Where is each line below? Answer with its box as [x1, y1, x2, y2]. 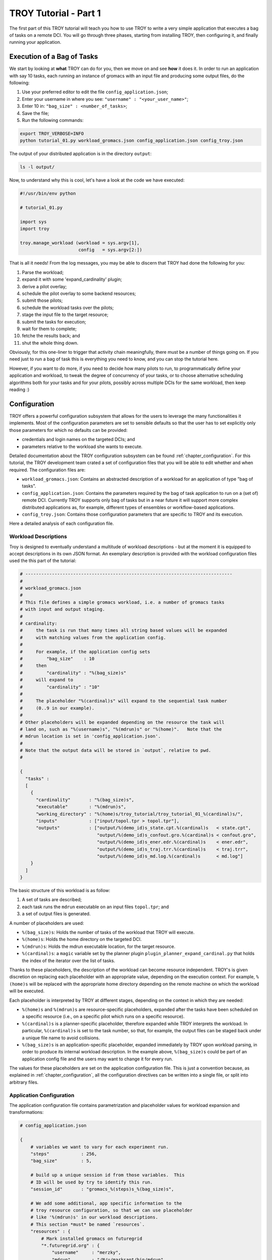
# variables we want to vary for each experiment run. [30, 1144, 169, 1150]
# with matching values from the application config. [20, 635, 166, 640]
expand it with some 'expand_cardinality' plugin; [22, 276, 122, 282]
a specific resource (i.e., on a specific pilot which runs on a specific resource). [22, 1014, 185, 1020]
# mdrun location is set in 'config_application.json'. [20, 733, 161, 739]
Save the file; [22, 110, 49, 116]
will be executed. [9, 988, 45, 994]
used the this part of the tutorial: [9, 557, 77, 564]
